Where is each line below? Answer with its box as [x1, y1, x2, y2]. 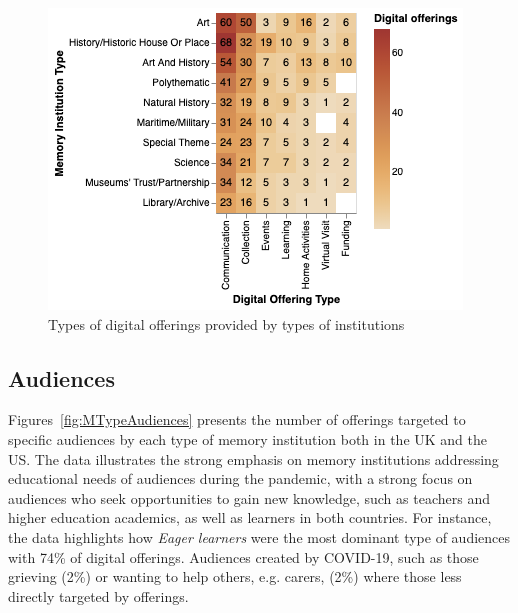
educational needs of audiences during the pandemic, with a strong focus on [8, 468, 473, 489]
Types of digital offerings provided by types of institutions [48, 313, 405, 334]
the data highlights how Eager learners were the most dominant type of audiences [8, 526, 511, 547]
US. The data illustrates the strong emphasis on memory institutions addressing [8, 448, 499, 469]
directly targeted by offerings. [8, 585, 189, 606]
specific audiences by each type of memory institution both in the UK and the [8, 428, 487, 449]
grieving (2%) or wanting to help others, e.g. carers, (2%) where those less [8, 566, 462, 587]
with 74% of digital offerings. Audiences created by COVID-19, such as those [8, 546, 479, 567]
